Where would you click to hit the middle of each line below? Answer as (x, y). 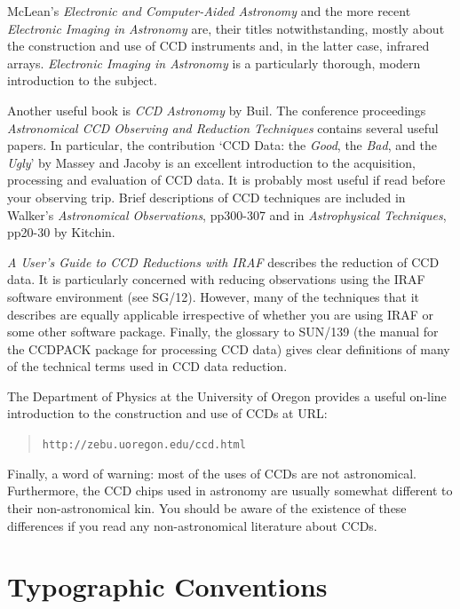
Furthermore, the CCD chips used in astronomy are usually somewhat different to (230, 490)
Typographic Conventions (167, 586)
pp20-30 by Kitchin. (61, 232)
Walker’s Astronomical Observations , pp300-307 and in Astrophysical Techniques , (227, 214)
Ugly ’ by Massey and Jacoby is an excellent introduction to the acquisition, (211, 162)
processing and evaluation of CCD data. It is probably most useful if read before (226, 180)
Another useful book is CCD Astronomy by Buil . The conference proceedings (217, 110)
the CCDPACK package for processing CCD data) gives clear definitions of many (229, 348)
